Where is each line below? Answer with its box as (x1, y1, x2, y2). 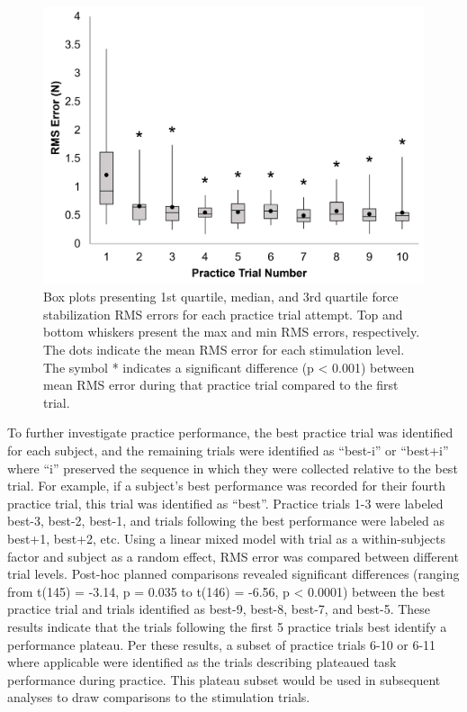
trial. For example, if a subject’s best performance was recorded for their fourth (7, 476, 445, 495)
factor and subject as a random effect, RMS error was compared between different (7, 546, 459, 565)
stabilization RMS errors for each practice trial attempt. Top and (43, 304, 403, 323)
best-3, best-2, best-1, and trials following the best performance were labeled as (7, 511, 445, 530)
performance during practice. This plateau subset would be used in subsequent (7, 670, 441, 689)
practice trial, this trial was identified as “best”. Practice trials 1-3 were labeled (7, 493, 444, 512)
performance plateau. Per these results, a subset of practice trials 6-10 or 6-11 (7, 635, 436, 653)
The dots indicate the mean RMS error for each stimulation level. (43, 340, 405, 359)
